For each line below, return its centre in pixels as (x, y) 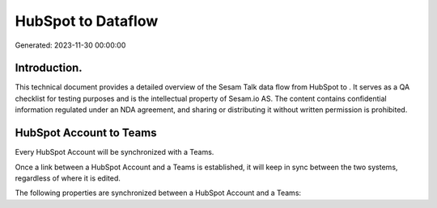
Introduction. (49, 68)
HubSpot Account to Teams (86, 133)
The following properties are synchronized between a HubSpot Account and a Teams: (158, 193)
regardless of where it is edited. (68, 178)
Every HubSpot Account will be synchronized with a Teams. (115, 152)
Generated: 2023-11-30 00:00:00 (70, 45)
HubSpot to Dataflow (87, 21)
